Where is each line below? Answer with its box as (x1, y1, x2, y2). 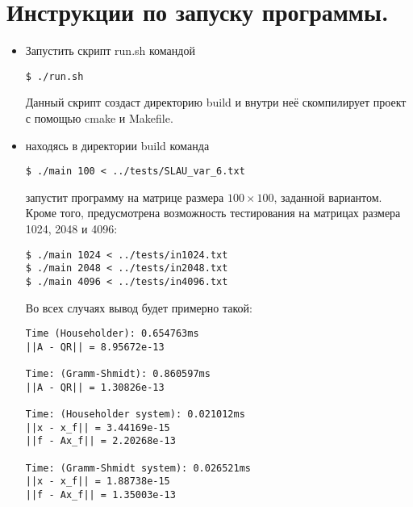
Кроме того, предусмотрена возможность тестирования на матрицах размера (25, 204, 401, 221)
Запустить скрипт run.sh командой (25, 42, 195, 59)
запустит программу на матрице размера (25, 188, 224, 205)
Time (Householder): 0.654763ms (25, 328, 199, 340)
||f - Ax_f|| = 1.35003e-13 (25, 489, 176, 501)
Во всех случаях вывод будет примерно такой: (25, 299, 252, 316)
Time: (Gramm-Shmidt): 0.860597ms (25, 368, 211, 380)
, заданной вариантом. (273, 188, 382, 205)
